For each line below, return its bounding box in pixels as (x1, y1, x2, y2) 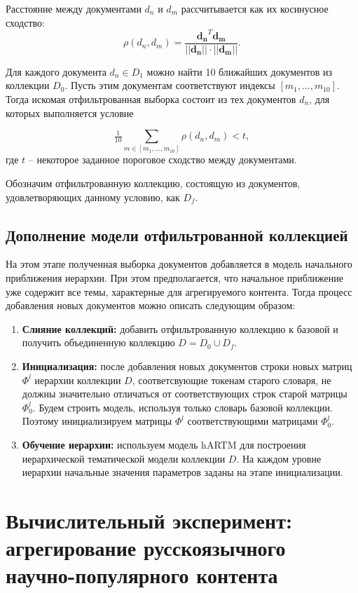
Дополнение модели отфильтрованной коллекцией (6, 224, 348, 245)
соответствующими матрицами (187, 414, 318, 428)
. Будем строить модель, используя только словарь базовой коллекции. (32, 400, 333, 414)
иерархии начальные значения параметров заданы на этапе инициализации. (22, 465, 343, 479)
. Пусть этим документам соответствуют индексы (64, 78, 275, 93)
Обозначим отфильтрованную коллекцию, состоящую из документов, (6, 176, 301, 191)
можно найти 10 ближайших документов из (146, 64, 332, 79)
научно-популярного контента (6, 561, 278, 589)
